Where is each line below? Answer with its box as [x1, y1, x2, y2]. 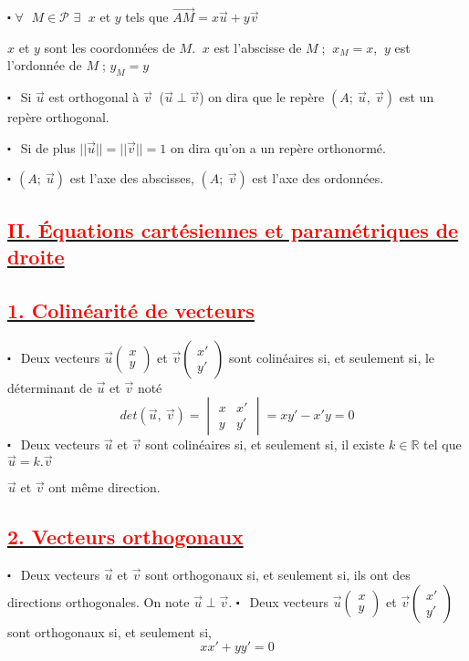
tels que [125, 7, 169, 26]
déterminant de [7, 377, 92, 397]
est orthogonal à [48, 88, 140, 107]
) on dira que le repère [199, 88, 325, 107]
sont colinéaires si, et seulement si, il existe [145, 435, 385, 454]
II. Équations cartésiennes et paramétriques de [7, 215, 459, 243]
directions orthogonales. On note [7, 592, 190, 611]
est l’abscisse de [214, 37, 302, 57]
